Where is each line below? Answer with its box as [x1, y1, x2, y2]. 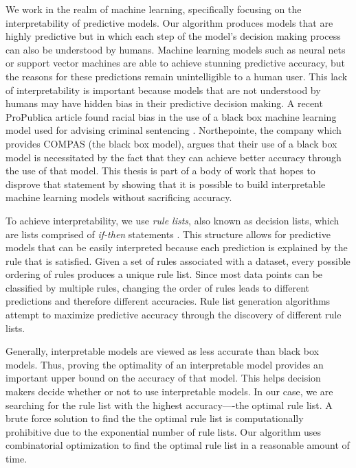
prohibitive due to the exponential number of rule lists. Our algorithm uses [5, 424, 322, 438]
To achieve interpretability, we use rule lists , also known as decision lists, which [5, 213, 340, 227]
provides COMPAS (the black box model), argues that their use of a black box [5, 136, 337, 150]
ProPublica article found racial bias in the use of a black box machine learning [5, 109, 337, 124]
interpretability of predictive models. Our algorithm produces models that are [5, 15, 333, 30]
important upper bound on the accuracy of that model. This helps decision [5, 371, 321, 385]
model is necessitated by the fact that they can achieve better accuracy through [5, 150, 342, 164]
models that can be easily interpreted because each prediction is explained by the [5, 240, 348, 255]
